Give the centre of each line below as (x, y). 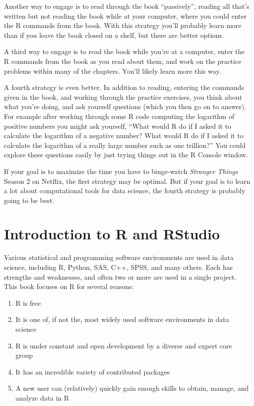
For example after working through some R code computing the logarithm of (119, 116)
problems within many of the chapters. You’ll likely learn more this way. (113, 71)
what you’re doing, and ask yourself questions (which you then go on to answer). (125, 106)
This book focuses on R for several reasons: (69, 286)
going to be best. (29, 200)
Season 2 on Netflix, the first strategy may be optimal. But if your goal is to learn (127, 181)
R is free (28, 303)
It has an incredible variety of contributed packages (93, 371)
